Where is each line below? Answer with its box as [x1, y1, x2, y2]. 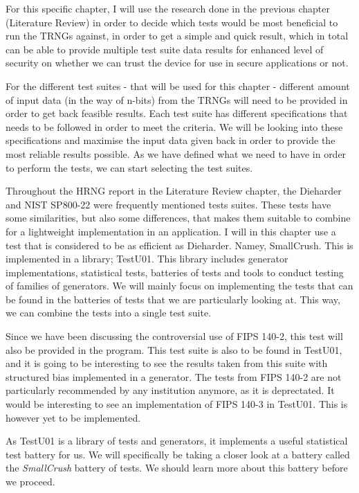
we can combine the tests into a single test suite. [6, 305, 212, 320]
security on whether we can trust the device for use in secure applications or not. [6, 55, 349, 70]
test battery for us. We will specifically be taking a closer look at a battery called [6, 447, 350, 461]
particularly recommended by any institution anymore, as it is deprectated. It [6, 383, 335, 397]
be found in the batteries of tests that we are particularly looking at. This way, [6, 292, 340, 306]
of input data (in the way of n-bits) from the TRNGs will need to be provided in [6, 92, 348, 107]
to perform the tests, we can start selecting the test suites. [6, 160, 253, 174]
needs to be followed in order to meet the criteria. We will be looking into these [6, 119, 343, 134]
